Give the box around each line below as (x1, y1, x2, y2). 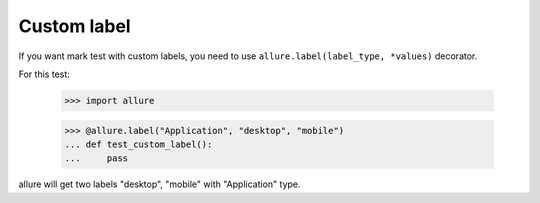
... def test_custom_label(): (64, 138, 213, 150)
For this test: (18, 68, 70, 80)
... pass (64, 153, 129, 164)
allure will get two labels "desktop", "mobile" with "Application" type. (18, 178, 301, 190)
